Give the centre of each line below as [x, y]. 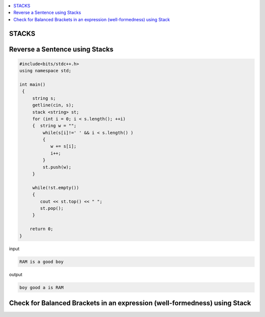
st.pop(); [52, 208]
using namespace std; [45, 71]
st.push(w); [57, 167]
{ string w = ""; [54, 126]
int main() [32, 84]
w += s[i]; [64, 146]
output [16, 274]
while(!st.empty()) [56, 187]
